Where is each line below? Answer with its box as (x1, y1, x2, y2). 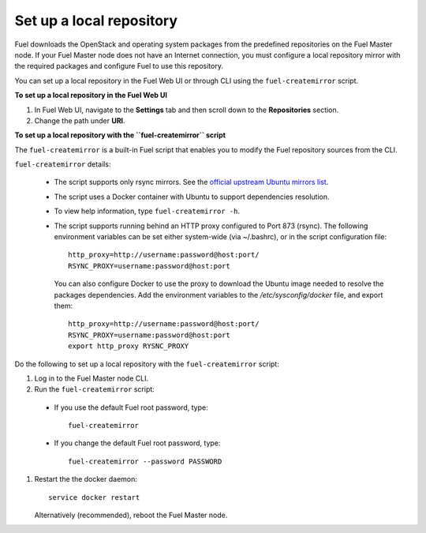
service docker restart (48, 493, 140, 501)
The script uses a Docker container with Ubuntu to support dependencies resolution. (54, 192, 331, 201)
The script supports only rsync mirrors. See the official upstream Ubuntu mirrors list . (54, 178, 329, 187)
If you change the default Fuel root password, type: (54, 438, 221, 448)
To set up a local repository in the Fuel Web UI (14, 91, 167, 100)
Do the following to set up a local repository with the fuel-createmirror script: (14, 359, 279, 369)
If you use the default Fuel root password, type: (54, 403, 208, 412)
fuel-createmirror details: (14, 160, 111, 169)
